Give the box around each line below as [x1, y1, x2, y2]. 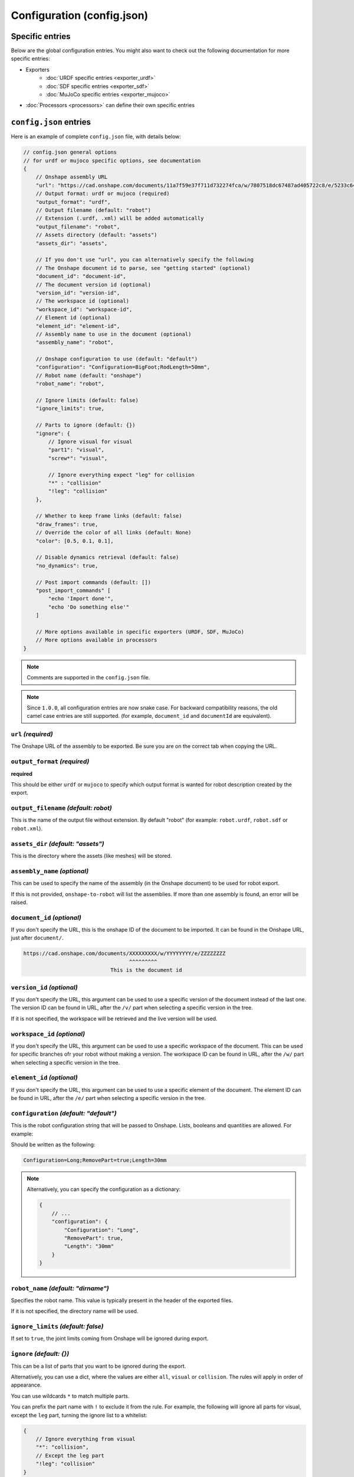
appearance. [11, 1381, 42, 1388]
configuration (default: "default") [11, 1109, 117, 1117]
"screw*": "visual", [48, 455, 108, 461]
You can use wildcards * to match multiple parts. [11, 1392, 130, 1400]
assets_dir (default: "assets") [11, 840, 104, 848]
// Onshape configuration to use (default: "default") [35, 356, 198, 363]
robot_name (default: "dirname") [11, 1284, 109, 1292]
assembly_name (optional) [11, 867, 89, 875]
